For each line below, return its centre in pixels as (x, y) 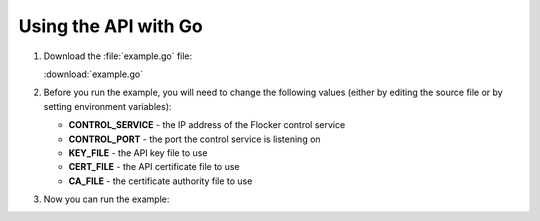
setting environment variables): (107, 106)
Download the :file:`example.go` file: (118, 56)
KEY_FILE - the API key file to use (138, 152)
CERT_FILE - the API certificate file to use (154, 167)
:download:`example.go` (93, 74)
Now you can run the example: (106, 199)
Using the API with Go (111, 26)
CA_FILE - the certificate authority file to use (160, 181)
